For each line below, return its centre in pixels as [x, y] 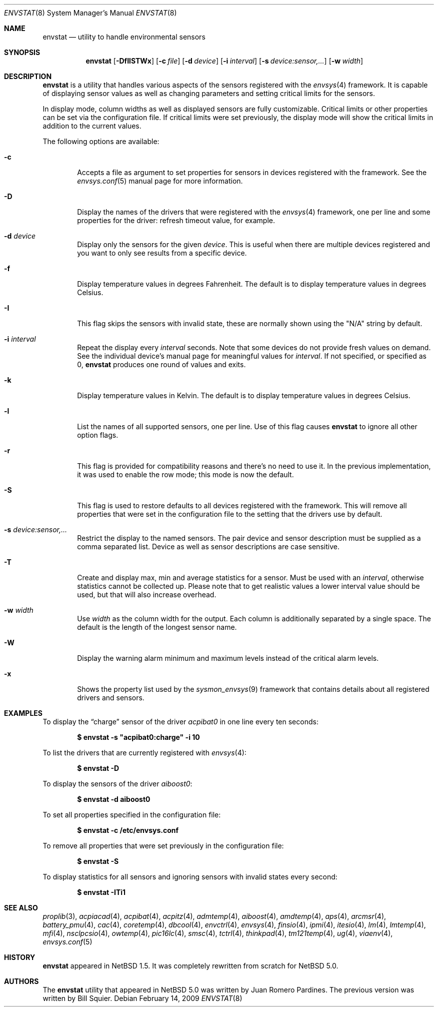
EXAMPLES [23, 713]
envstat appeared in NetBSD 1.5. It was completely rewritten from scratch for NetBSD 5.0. [190, 966]
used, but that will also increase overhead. [147, 595]
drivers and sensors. [111, 698]
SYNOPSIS [22, 52]
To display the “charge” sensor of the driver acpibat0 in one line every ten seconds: [180, 722]
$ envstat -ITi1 [101, 892]
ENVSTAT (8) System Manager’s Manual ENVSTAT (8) [90, 13]
